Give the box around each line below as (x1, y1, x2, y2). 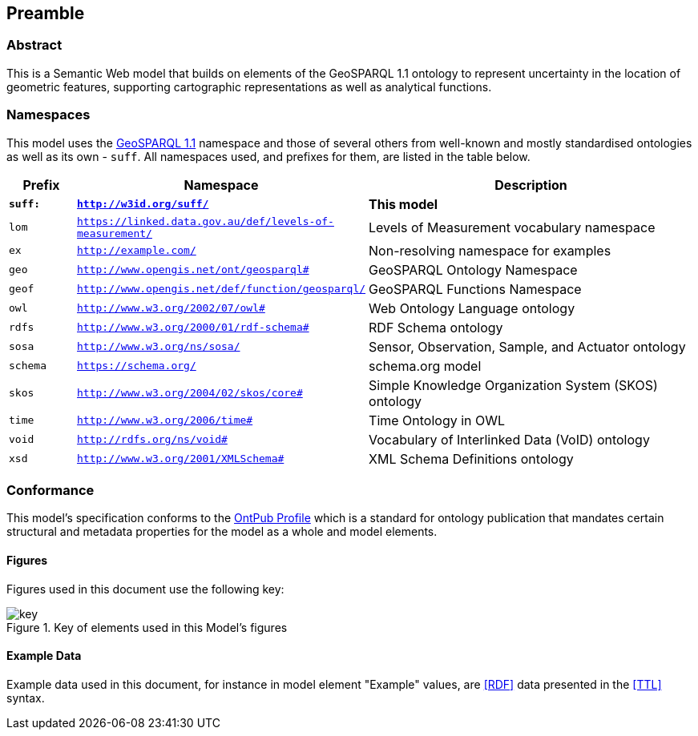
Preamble (6, 3, 85, 23)
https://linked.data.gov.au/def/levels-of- (77, 215, 334, 227)
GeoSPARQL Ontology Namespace (369, 261, 578, 278)
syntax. (6, 690, 45, 705)
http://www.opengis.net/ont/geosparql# (77, 263, 309, 276)
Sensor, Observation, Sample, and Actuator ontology (369, 338, 686, 355)
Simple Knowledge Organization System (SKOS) (369, 376, 658, 393)
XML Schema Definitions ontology (369, 450, 574, 467)
